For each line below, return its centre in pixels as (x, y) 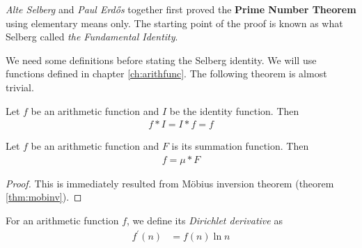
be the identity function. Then (234, 110)
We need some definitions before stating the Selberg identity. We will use (161, 60)
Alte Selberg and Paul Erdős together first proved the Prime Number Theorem (181, 9)
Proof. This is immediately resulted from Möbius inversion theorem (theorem (170, 183)
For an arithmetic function (62, 220)
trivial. (20, 87)
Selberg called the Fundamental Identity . (92, 37)
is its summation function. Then (240, 146)
